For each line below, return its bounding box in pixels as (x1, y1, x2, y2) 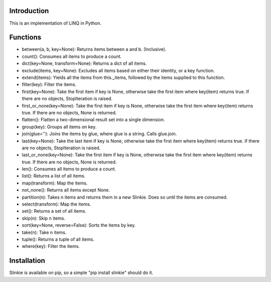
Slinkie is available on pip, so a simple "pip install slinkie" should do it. (9, 269, 154, 276)
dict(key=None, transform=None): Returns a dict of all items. (22, 60, 147, 66)
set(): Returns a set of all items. (22, 208, 86, 214)
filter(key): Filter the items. (22, 81, 77, 87)
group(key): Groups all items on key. (22, 124, 97, 130)
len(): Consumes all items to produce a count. (22, 166, 116, 172)
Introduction (9, 7, 49, 15)
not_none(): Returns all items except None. (22, 187, 110, 193)
